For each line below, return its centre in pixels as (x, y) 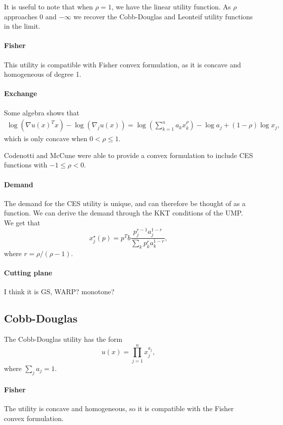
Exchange (21, 93)
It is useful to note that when (48, 6)
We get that (22, 222)
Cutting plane (28, 273)
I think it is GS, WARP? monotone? (59, 292)
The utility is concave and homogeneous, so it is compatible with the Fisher (119, 408)
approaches (21, 16)
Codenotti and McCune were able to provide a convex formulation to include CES (129, 155)
